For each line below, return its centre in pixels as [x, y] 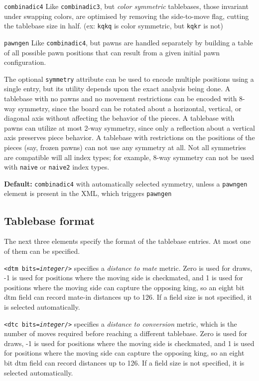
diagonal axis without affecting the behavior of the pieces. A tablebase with [119, 118]
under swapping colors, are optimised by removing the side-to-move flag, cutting [127, 16]
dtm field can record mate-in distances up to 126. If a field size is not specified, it [128, 297]
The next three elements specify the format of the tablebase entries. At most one [128, 241]
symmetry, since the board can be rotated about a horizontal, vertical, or [130, 108]
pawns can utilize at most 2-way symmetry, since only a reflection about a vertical [129, 127]
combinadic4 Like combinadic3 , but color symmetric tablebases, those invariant [126, 6]
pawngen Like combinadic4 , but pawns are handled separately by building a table [129, 42]
